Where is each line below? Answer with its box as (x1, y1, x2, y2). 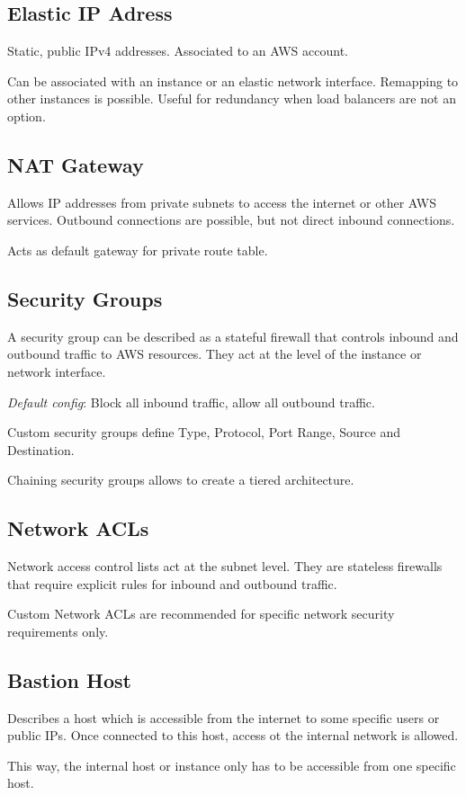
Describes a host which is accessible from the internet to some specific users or (7, 708, 440, 727)
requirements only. (7, 621, 109, 640)
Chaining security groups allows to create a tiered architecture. (7, 470, 354, 489)
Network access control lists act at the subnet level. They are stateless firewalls (7, 557, 443, 576)
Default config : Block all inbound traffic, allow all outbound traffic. (7, 392, 375, 411)
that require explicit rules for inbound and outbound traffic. (7, 574, 337, 593)
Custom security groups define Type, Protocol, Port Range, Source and (7, 423, 400, 442)
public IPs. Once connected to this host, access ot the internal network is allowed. (7, 726, 459, 745)
